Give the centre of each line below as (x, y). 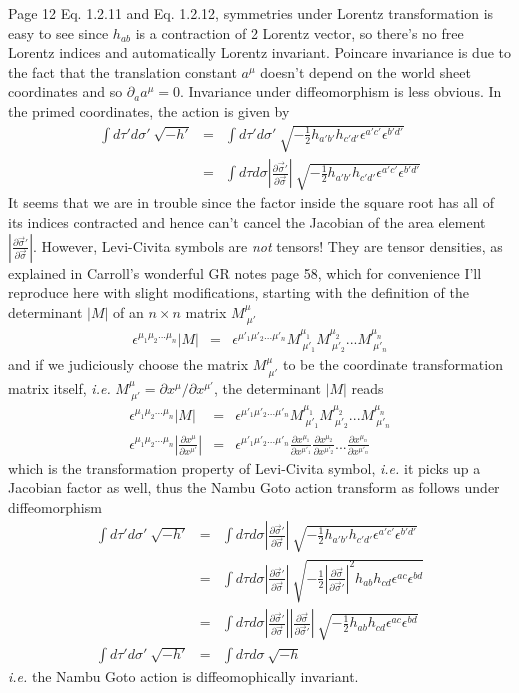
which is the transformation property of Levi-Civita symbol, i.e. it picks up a (244, 467)
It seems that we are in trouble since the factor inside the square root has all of (251, 202)
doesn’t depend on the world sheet (365, 71)
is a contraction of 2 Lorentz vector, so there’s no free (299, 32)
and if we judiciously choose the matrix (128, 364)
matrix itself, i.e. (59, 387)
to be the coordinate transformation (392, 364)
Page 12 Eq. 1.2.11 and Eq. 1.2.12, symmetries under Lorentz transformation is (251, 13)
